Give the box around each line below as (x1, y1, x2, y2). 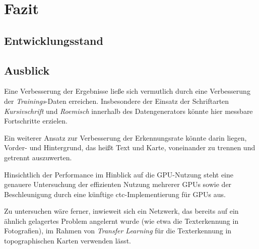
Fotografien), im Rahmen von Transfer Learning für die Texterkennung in (4, 225, 232, 236)
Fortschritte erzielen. (4, 115, 68, 126)
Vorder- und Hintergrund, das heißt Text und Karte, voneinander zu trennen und (4, 142, 255, 153)
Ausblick (4, 62, 50, 78)
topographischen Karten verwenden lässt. (4, 235, 131, 246)
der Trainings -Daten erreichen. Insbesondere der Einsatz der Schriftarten (4, 95, 229, 106)
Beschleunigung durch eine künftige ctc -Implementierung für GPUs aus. (4, 189, 226, 199)
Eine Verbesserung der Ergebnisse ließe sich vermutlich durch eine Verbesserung (4, 86, 250, 96)
